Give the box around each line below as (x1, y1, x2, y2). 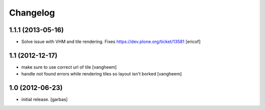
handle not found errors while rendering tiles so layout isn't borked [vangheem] (21, 71, 182, 77)
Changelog (9, 7, 55, 18)
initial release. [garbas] (21, 96, 68, 102)
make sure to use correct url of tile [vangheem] (21, 64, 117, 70)
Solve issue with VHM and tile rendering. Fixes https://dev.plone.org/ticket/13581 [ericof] (21, 39, 201, 45)
